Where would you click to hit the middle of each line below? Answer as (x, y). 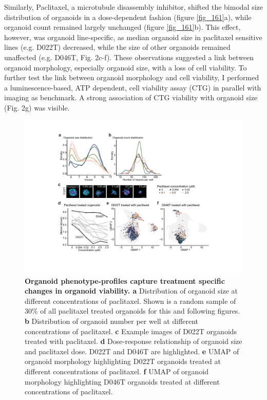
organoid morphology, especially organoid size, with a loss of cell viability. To (126, 67)
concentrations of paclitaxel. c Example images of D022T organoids (131, 331)
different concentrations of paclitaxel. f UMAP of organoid (117, 371)
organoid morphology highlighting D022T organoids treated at (123, 361)
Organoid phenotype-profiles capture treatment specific (125, 280)
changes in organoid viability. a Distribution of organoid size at (131, 291)
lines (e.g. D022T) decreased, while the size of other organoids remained (117, 47)
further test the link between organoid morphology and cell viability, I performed (132, 77)
